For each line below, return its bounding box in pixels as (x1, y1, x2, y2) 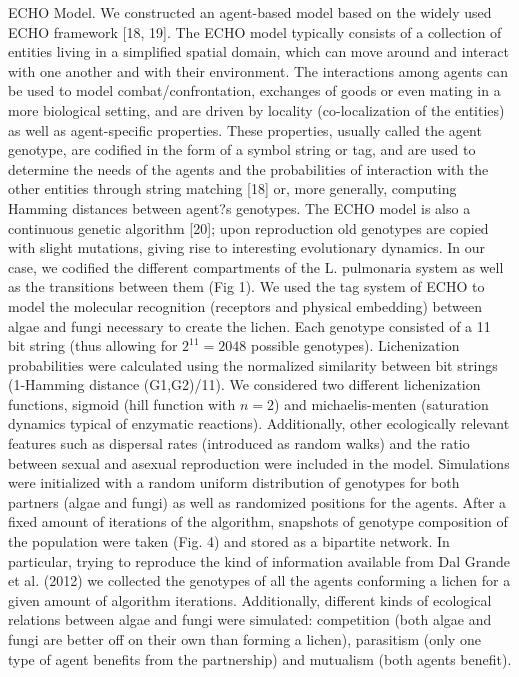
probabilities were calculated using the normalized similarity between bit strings (8, 354, 498, 375)
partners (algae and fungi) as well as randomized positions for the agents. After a (8, 491, 507, 512)
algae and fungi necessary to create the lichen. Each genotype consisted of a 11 (8, 315, 491, 336)
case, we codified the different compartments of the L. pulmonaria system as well (8, 256, 504, 277)
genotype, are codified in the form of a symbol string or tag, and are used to (8, 139, 476, 160)
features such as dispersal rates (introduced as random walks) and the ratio (8, 433, 470, 454)
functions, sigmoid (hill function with (8, 393, 236, 414)
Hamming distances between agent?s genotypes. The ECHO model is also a (8, 197, 471, 218)
